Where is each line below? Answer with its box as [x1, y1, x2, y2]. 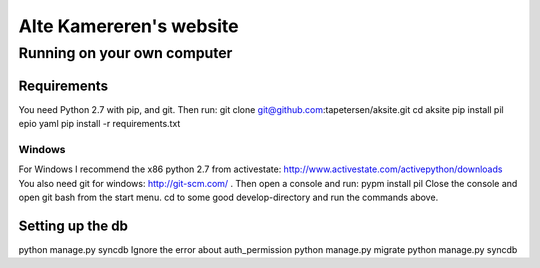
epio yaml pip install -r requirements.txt [18, 118, 181, 130]
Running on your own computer [18, 44, 233, 62]
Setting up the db [18, 217, 129, 234]
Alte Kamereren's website [18, 15, 239, 37]
